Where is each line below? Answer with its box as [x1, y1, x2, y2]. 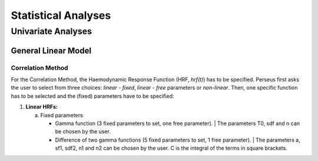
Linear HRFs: [25, 103, 58, 110]
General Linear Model [11, 45, 91, 55]
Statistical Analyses [11, 9, 111, 22]
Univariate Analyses [11, 26, 92, 37]
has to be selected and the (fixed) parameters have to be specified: [11, 92, 174, 100]
